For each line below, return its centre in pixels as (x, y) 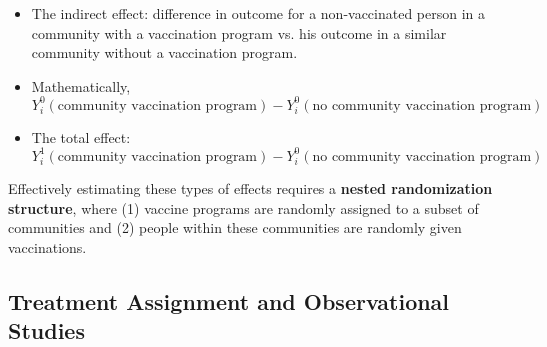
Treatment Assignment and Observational (229, 300)
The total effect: (81, 136)
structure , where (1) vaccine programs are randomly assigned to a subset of (243, 207)
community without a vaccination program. (164, 52)
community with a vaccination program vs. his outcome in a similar (239, 32)
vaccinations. (47, 246)
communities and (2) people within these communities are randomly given (235, 227)
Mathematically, (81, 85)
